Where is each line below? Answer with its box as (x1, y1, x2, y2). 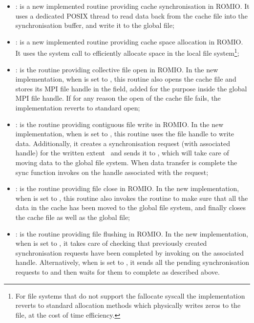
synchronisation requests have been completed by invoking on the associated (15, 247, 244, 258)
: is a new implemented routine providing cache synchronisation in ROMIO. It (15, 1, 250, 11)
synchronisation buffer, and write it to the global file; (15, 20, 174, 30)
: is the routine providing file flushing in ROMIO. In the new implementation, (15, 228, 248, 238)
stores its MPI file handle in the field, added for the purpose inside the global (15, 83, 247, 93)
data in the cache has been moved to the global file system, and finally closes (15, 202, 246, 213)
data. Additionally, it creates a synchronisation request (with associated (15, 138, 231, 148)
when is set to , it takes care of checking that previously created (15, 238, 207, 248)
